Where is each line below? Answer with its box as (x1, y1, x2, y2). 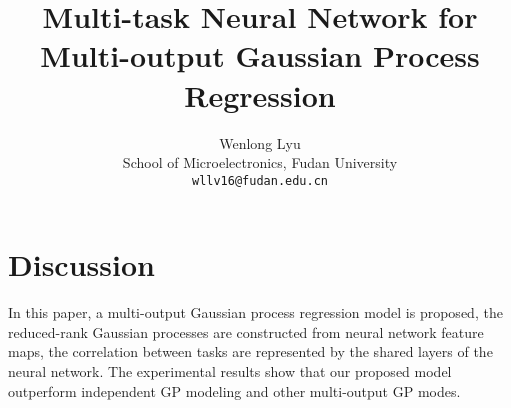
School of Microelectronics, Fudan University (122, 152, 398, 173)
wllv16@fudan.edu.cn (191, 173, 329, 188)
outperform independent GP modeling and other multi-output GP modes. (8, 380, 461, 401)
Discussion (8, 244, 155, 285)
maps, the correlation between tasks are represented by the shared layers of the (8, 341, 493, 362)
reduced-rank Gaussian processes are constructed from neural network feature (8, 321, 484, 342)
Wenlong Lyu (219, 132, 301, 153)
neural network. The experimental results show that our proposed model (8, 361, 452, 382)
